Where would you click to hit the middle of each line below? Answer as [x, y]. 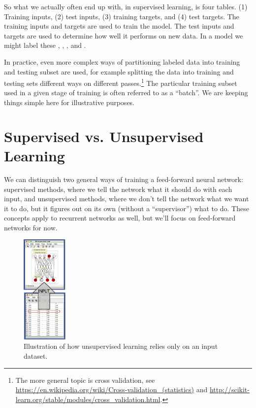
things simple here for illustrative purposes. [69, 102]
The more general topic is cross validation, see [85, 380]
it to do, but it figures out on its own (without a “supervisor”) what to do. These [127, 208]
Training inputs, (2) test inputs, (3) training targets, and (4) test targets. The [122, 16]
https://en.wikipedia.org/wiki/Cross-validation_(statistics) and [112, 389]
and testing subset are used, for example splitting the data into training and [119, 71]
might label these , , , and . [45, 45]
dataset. [36, 355]
